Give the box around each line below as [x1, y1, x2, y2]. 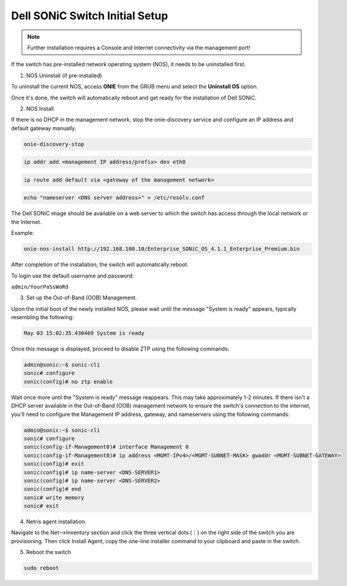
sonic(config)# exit [23, 461, 84, 467]
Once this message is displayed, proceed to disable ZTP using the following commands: [11, 345, 230, 352]
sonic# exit [23, 503, 60, 510]
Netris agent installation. [26, 518, 87, 525]
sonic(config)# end [23, 485, 81, 493]
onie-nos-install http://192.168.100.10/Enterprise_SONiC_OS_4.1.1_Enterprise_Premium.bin [23, 246, 300, 252]
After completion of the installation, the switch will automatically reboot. [11, 261, 189, 268]
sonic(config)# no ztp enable [23, 378, 113, 385]
